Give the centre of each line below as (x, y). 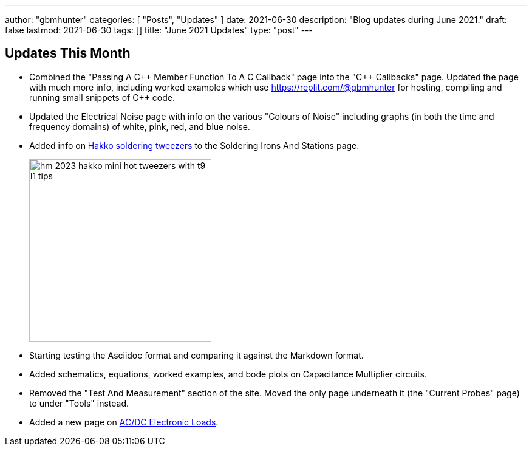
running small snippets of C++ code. (102, 97)
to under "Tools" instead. (79, 403)
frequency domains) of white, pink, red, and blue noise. (140, 126)
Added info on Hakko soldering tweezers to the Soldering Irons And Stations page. (194, 145)
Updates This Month (68, 53)
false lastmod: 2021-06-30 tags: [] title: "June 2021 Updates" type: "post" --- (159, 30)
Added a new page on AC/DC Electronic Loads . (124, 422)
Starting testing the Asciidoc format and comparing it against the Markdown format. (196, 355)
